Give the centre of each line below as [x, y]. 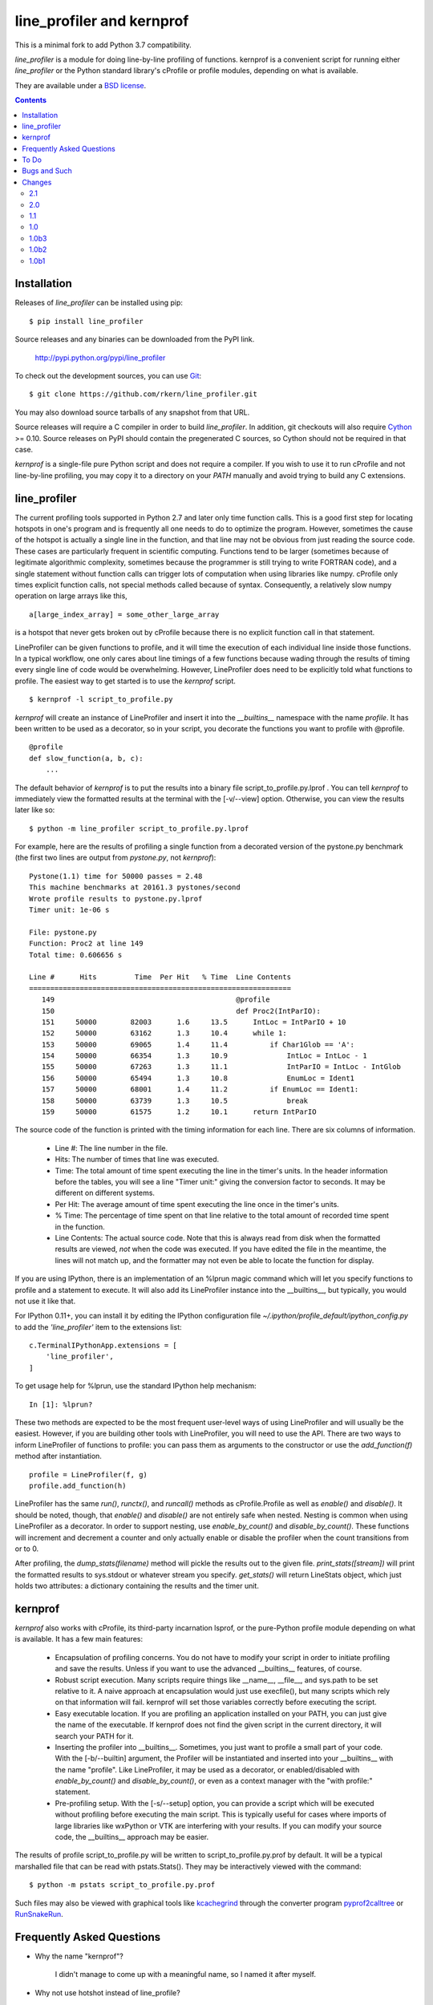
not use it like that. [45, 1301]
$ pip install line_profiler [86, 321]
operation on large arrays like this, [71, 596]
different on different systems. [105, 1193]
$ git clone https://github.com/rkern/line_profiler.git [144, 394]
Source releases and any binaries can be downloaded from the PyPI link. [135, 339]
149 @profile [156, 1000]
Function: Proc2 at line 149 [86, 944]
